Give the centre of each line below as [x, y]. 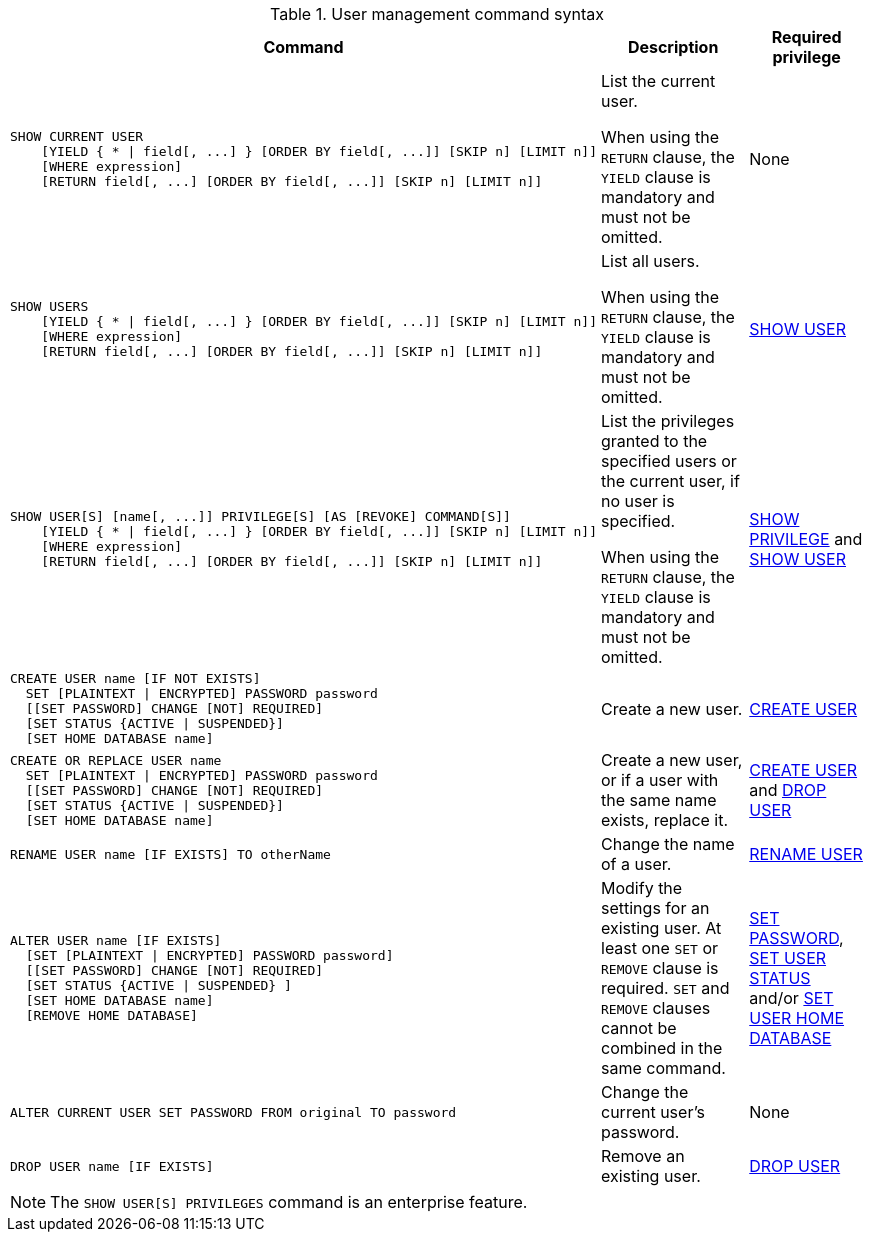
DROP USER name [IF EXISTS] [112, 1166]
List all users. [650, 261]
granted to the [654, 441]
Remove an [643, 1156]
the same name [659, 800]
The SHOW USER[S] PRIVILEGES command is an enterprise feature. [289, 1202]
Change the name [668, 844]
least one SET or [660, 948]
